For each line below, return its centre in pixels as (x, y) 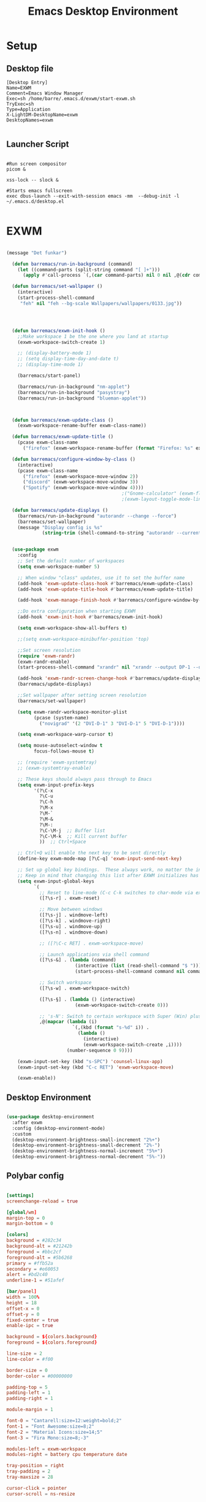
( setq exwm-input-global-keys (56, 881)
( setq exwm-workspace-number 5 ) (59, 567)
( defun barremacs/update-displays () (60, 510)
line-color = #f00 (30, 1359)
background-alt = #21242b (39, 1246)
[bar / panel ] (21, 1291)
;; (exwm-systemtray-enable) (55, 768)
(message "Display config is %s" (60, 527)
